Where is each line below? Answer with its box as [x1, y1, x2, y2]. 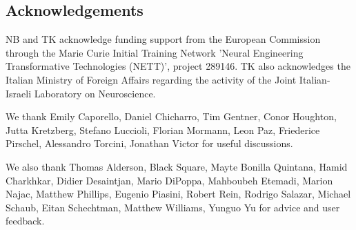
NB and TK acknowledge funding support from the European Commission [6, 32, 321, 46]
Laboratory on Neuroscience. [34, 86, 156, 100]
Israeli [6, 86, 32, 100]
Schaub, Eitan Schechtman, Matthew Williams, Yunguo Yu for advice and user [6, 200, 340, 214]
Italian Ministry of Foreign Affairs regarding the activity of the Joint [6, 72, 297, 86]
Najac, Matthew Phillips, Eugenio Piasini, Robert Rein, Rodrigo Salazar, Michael [6, 186, 351, 201]
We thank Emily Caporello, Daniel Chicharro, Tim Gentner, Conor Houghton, [6, 109, 337, 124]
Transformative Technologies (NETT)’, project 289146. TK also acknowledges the [6, 59, 350, 73]
